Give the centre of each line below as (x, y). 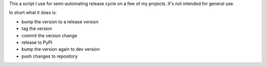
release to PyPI (37, 42)
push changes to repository (49, 56)
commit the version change (49, 35)
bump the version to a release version (60, 22)
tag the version (37, 29)
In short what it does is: (33, 13)
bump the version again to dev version (61, 49)
